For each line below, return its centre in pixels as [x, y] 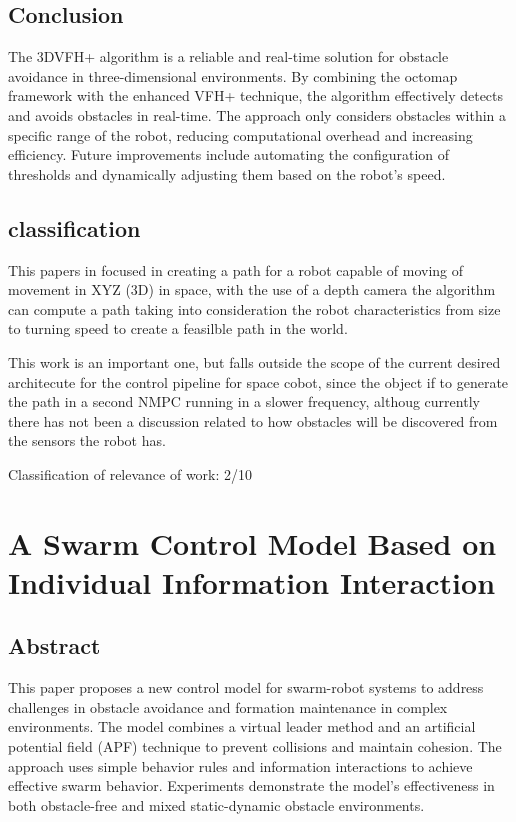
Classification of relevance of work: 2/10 [130, 473]
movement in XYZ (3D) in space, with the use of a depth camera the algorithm [252, 289]
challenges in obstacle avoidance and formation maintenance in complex [228, 706]
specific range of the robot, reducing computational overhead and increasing [240, 134]
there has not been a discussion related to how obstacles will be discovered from [253, 420]
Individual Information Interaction [252, 581]
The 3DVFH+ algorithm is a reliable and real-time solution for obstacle [228, 56]
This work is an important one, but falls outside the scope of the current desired [254, 361]
